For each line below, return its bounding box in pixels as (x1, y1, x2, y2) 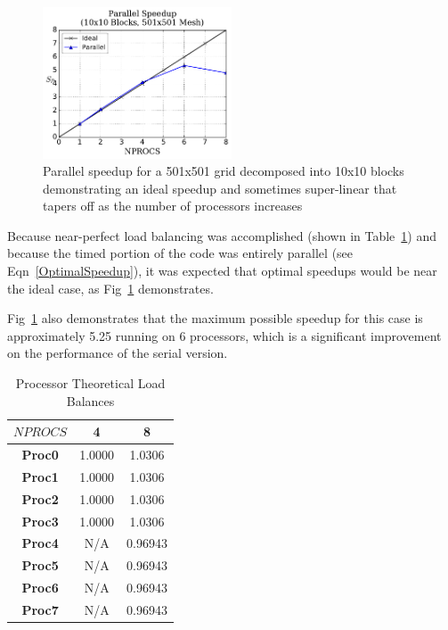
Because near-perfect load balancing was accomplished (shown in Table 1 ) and (7, 226, 437, 245)
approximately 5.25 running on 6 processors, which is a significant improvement (7, 326, 442, 344)
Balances (66, 391, 115, 410)
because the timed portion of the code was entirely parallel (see (7, 244, 354, 262)
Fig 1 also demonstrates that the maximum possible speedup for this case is (7, 309, 423, 327)
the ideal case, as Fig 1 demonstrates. (7, 278, 214, 297)
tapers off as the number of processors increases (43, 196, 303, 215)
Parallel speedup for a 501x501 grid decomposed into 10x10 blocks (43, 162, 404, 180)
